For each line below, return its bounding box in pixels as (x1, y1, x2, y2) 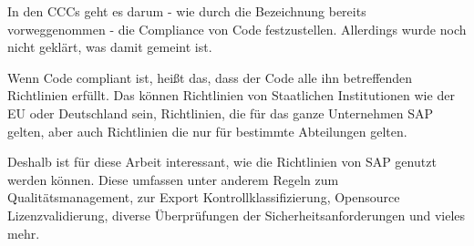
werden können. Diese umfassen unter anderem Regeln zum (7, 169, 339, 189)
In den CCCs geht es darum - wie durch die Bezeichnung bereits (7, 2, 366, 20)
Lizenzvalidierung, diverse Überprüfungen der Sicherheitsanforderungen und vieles (7, 205, 466, 224)
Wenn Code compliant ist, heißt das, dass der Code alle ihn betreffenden (7, 67, 413, 87)
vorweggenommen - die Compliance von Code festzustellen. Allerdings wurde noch (7, 19, 467, 38)
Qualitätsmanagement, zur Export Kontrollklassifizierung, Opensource (7, 188, 400, 207)
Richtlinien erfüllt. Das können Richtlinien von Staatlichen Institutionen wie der (7, 86, 455, 105)
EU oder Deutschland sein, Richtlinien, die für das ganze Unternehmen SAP (7, 103, 434, 122)
